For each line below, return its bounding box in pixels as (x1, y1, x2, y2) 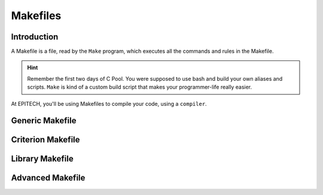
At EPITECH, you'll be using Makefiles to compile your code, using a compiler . (11, 100, 207, 107)
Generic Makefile (11, 115, 77, 126)
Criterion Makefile (11, 135, 80, 145)
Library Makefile (11, 154, 74, 164)
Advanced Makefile (11, 173, 86, 183)
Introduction (11, 32, 59, 42)
